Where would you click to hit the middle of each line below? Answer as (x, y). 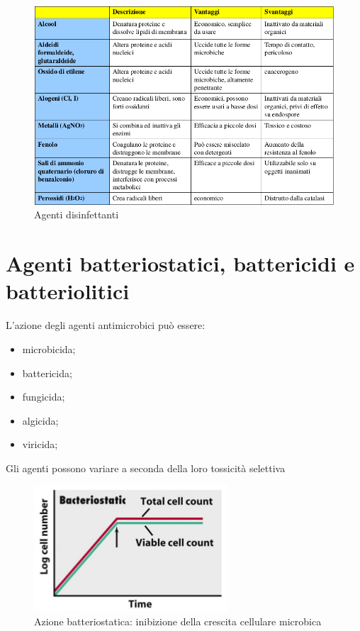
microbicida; (49, 348)
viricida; (40, 444)
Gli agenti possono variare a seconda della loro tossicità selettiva (146, 468)
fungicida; (44, 397)
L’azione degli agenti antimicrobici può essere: (106, 325)
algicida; (40, 420)
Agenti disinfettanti (77, 214)
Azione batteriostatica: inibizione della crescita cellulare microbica (178, 621)
